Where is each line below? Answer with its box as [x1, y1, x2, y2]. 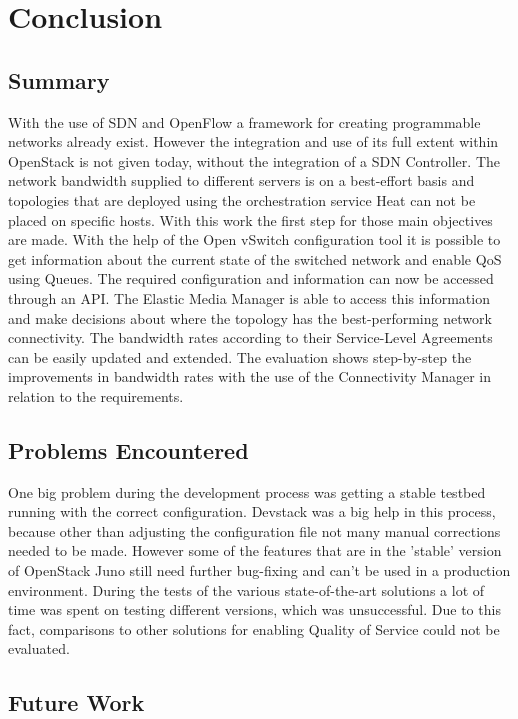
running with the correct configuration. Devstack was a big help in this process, [8, 501, 496, 522]
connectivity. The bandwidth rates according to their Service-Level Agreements [8, 327, 493, 348]
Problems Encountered [8, 434, 249, 465]
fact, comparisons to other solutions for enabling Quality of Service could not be [8, 618, 500, 639]
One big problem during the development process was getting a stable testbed [8, 481, 486, 502]
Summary [8, 64, 110, 95]
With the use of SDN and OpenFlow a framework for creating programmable [8, 111, 481, 132]
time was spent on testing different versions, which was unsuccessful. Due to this [8, 599, 501, 620]
